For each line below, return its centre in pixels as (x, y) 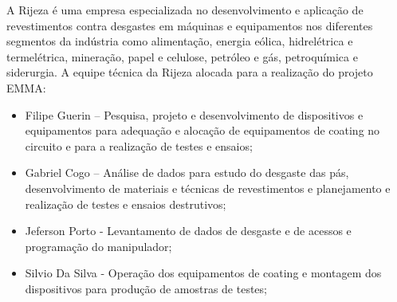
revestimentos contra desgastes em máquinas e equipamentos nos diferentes (190, 25)
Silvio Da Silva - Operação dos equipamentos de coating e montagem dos (203, 273)
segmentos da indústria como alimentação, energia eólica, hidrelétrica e (180, 41)
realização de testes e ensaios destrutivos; (126, 204)
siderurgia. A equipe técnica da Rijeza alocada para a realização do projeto (190, 72)
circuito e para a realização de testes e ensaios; (139, 145)
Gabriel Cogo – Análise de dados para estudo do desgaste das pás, (187, 173)
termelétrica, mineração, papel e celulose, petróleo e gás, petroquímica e (182, 56)
